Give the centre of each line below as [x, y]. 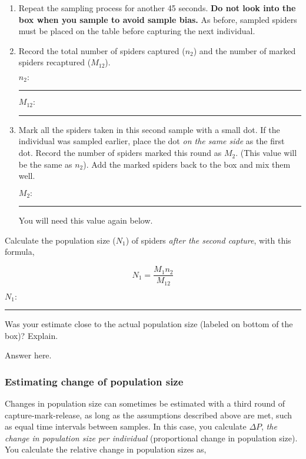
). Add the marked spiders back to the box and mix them [187, 164]
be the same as [45, 164]
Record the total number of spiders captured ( [102, 50]
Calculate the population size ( [60, 240]
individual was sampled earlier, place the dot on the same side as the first [152, 141]
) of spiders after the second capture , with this [208, 240]
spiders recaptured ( [55, 62]
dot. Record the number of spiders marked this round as [120, 153]
